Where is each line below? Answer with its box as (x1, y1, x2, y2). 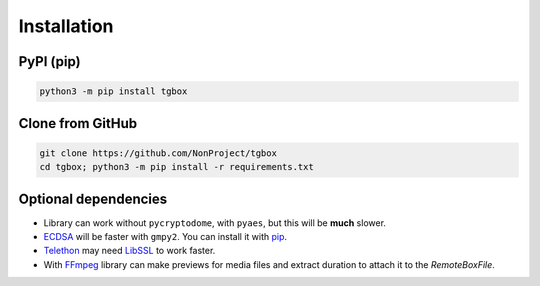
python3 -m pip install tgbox (39, 86, 188, 97)
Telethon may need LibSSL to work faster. (43, 245, 216, 257)
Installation (18, 15, 114, 37)
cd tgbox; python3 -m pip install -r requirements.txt (39, 161, 314, 173)
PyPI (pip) (18, 53, 81, 70)
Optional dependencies (18, 190, 168, 207)
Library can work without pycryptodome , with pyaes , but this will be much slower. (43, 216, 387, 229)
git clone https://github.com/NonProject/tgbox (39, 147, 277, 159)
